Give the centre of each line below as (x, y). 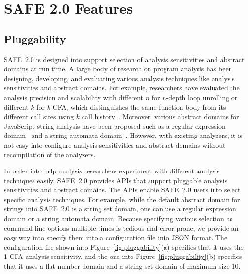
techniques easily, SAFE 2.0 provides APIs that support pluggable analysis (116, 180)
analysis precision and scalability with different (74, 97)
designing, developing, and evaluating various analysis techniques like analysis (119, 78)
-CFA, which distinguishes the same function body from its (138, 107)
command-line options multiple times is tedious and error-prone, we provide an (121, 228)
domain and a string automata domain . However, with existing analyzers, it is (123, 135)
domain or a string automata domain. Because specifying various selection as (118, 218)
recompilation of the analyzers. (50, 154)
